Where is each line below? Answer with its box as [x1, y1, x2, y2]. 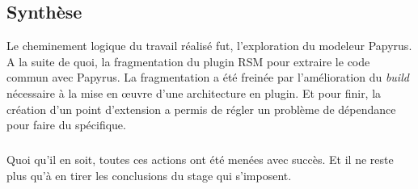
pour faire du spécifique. [6, 116, 126, 133]
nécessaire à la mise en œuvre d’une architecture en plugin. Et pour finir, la [6, 84, 382, 101]
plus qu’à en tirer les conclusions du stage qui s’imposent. [6, 166, 292, 183]
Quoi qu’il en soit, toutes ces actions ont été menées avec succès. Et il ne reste [6, 151, 394, 168]
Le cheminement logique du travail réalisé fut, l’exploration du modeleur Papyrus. [6, 37, 412, 54]
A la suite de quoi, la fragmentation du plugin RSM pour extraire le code [6, 52, 370, 69]
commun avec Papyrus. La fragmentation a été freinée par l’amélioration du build [6, 69, 409, 86]
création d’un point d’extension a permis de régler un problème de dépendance [6, 100, 396, 117]
